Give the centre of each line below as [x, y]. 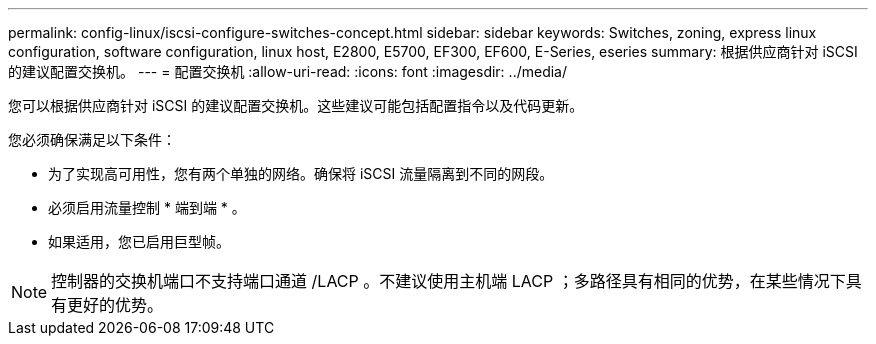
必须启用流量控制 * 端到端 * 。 [147, 207]
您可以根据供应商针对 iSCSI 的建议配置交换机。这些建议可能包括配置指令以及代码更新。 [296, 105]
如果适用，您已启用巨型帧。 [139, 241]
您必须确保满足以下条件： [92, 139]
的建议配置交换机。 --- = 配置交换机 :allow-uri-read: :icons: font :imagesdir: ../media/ [288, 71]
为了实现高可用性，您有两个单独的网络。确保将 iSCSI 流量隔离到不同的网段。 [301, 173]
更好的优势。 [115, 305]
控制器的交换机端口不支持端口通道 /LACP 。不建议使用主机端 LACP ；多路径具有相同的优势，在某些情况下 [448, 281]
